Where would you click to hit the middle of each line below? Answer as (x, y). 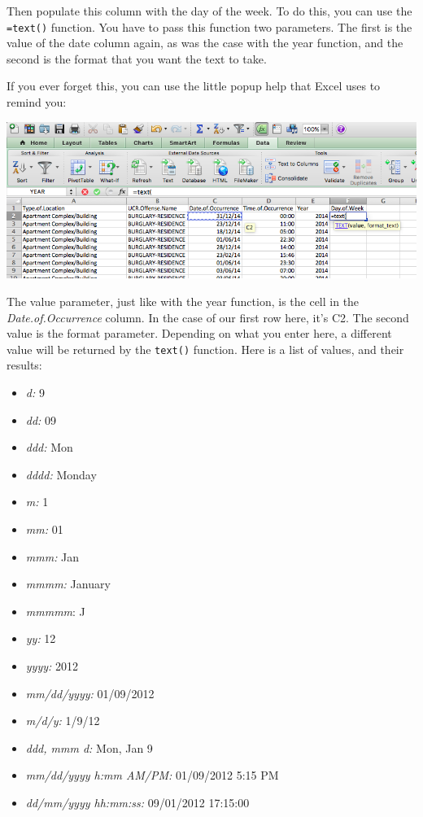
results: (24, 365)
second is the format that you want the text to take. (137, 58)
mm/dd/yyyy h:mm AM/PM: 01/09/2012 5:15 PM (152, 775)
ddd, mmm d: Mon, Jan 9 (89, 747)
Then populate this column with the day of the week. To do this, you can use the (209, 11)
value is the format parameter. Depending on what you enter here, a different (199, 333)
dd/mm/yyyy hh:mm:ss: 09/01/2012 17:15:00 (137, 802)
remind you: (37, 102)
